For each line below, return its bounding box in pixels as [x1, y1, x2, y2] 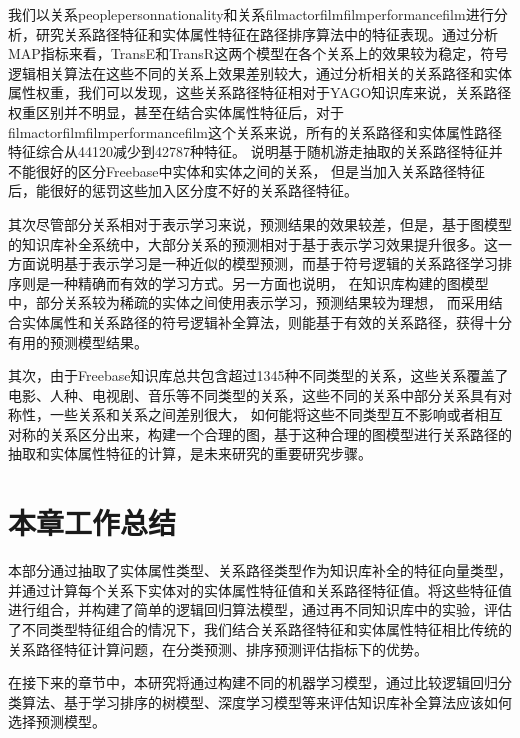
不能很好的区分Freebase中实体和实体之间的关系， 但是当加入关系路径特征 [8, 160, 486, 181]
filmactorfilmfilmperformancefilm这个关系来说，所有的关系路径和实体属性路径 [8, 121, 503, 142]
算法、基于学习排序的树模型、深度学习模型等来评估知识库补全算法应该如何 [21, 691, 512, 712]
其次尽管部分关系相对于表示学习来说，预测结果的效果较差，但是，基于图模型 [8, 213, 512, 234]
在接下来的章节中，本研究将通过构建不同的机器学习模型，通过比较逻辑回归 [8, 672, 498, 693]
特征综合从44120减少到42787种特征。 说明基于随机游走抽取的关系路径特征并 [8, 141, 503, 162]
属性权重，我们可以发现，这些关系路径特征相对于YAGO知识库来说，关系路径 [8, 82, 512, 103]
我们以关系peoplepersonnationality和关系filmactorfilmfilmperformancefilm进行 [8, 4, 494, 24]
